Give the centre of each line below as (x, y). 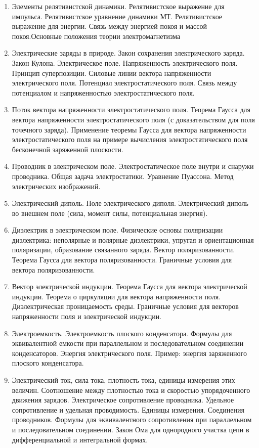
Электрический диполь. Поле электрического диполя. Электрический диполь (130, 203)
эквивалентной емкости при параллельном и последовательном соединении (128, 343)
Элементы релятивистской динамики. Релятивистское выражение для (118, 6)
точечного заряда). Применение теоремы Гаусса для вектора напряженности (129, 129)
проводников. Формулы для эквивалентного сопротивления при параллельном (132, 419)
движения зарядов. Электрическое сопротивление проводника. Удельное (123, 400)
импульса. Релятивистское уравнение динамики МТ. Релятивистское (117, 16)
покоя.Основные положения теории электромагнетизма (96, 36)
